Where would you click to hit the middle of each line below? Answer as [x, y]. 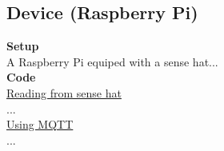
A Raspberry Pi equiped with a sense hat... [112, 61]
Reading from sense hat [64, 92]
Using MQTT [40, 124]
